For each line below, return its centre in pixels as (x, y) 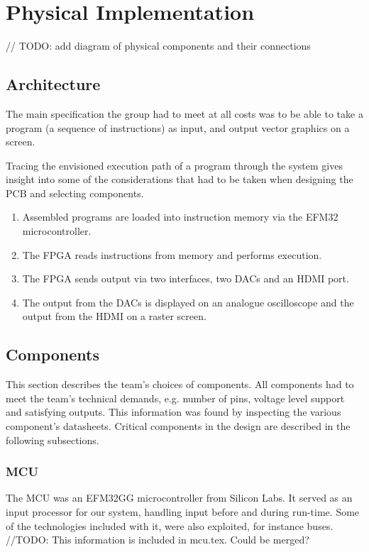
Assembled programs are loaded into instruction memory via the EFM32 (180, 217)
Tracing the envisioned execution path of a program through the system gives (174, 165)
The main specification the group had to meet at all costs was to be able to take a (184, 113)
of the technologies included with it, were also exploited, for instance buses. (170, 525)
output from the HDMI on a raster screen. (114, 316)
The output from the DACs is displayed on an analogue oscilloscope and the (188, 302)
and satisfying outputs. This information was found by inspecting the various (174, 412)
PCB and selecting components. (75, 193)
